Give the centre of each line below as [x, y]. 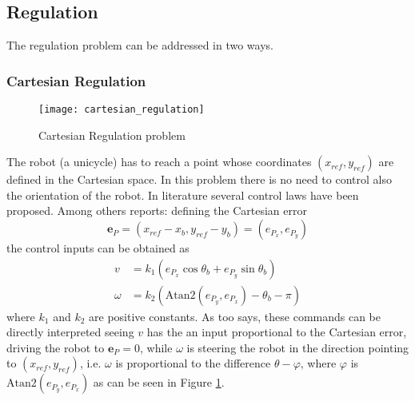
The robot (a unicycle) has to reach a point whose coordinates [159, 162]
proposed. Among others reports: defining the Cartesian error [157, 210]
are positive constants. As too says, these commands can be [235, 316]
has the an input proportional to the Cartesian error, [277, 332]
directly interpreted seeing [70, 332]
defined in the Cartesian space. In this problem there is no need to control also [199, 179]
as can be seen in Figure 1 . [159, 382]
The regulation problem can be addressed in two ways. [140, 45]
